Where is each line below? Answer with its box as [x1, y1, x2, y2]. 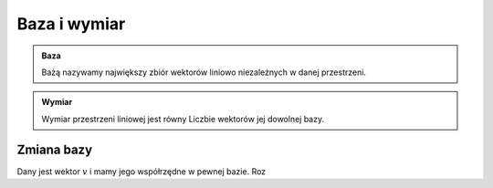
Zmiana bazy [16, 141, 93, 157]
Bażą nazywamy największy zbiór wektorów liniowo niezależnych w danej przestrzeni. [41, 67, 367, 78]
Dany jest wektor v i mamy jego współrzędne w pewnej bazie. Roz [16, 165, 267, 177]
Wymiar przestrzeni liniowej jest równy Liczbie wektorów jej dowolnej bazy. [41, 113, 324, 124]
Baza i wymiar [16, 14, 126, 34]
